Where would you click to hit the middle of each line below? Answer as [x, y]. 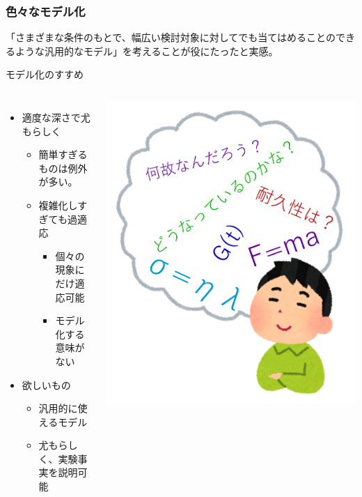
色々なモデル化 [46, 11]
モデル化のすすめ [45, 74]
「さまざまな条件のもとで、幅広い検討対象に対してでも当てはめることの [171, 37]
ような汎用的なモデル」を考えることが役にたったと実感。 [147, 51]
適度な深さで [51, 117]
